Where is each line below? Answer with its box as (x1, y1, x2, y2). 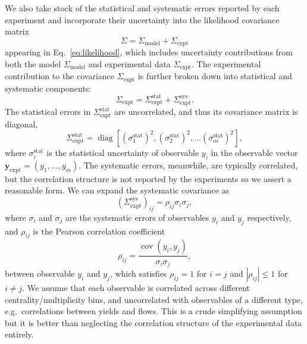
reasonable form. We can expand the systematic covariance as (5, 184, 230, 196)
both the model (5, 57, 61, 70)
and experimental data (88, 57, 171, 70)
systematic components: (5, 82, 92, 94)
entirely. (5, 328, 34, 340)
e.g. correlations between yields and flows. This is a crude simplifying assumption (5, 305, 302, 317)
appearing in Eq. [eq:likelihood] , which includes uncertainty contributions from (5, 46, 293, 58)
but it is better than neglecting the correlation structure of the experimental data (5, 316, 302, 329)
